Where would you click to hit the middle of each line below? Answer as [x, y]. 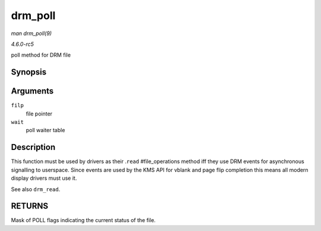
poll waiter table [45, 130]
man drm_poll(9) [31, 33]
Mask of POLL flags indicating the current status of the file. [83, 220]
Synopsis [29, 72]
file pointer [39, 114]
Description [33, 147]
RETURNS [30, 206]
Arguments [32, 91]
